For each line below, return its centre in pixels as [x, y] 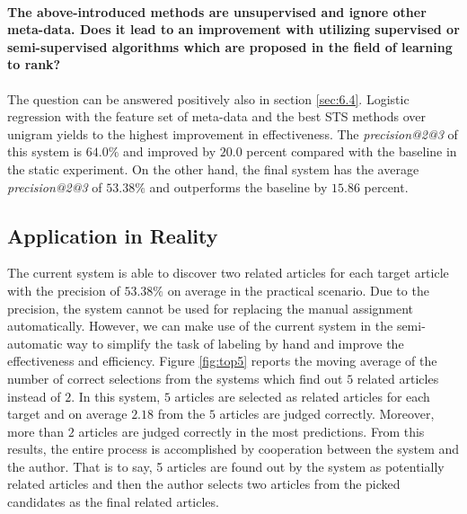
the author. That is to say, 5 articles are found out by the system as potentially [226, 466]
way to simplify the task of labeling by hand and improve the [235, 343]
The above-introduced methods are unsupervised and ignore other [217, 11]
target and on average [67, 414]
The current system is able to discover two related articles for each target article [228, 273]
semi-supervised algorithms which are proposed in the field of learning [230, 46]
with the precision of [64, 290]
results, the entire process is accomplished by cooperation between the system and [233, 449]
